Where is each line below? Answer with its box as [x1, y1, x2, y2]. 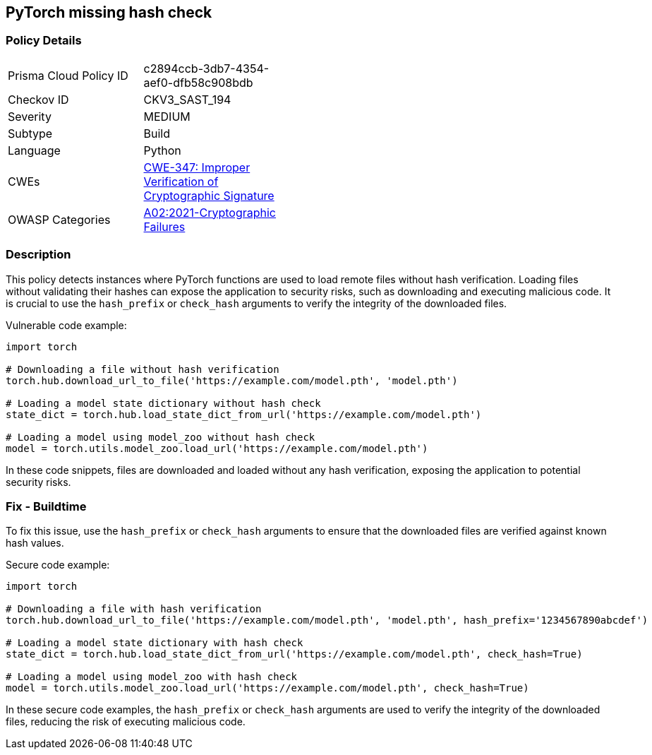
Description [6, 247, 71, 262]
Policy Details [6, 33, 82, 48]
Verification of [143, 174, 219, 189]
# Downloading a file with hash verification [6, 603, 262, 615]
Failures [143, 219, 186, 234]
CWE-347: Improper [143, 160, 250, 174]
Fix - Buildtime [6, 499, 87, 513]
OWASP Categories [8, 212, 111, 227]
